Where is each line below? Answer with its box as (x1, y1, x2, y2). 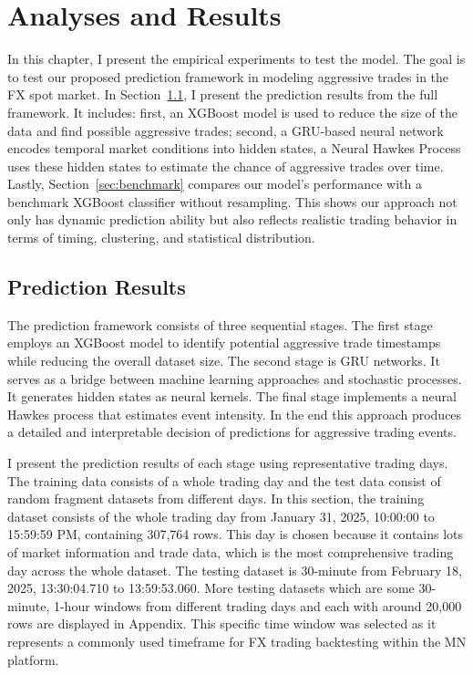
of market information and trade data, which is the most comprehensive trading (7, 542, 454, 561)
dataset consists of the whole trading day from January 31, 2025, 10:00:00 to (7, 506, 435, 525)
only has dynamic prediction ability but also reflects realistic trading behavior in (7, 210, 458, 229)
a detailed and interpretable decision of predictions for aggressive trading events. (7, 422, 457, 441)
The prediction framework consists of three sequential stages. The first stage (7, 315, 433, 334)
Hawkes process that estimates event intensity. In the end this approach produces (7, 404, 462, 423)
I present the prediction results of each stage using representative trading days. (7, 453, 448, 472)
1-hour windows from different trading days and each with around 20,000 (53, 596, 462, 615)
